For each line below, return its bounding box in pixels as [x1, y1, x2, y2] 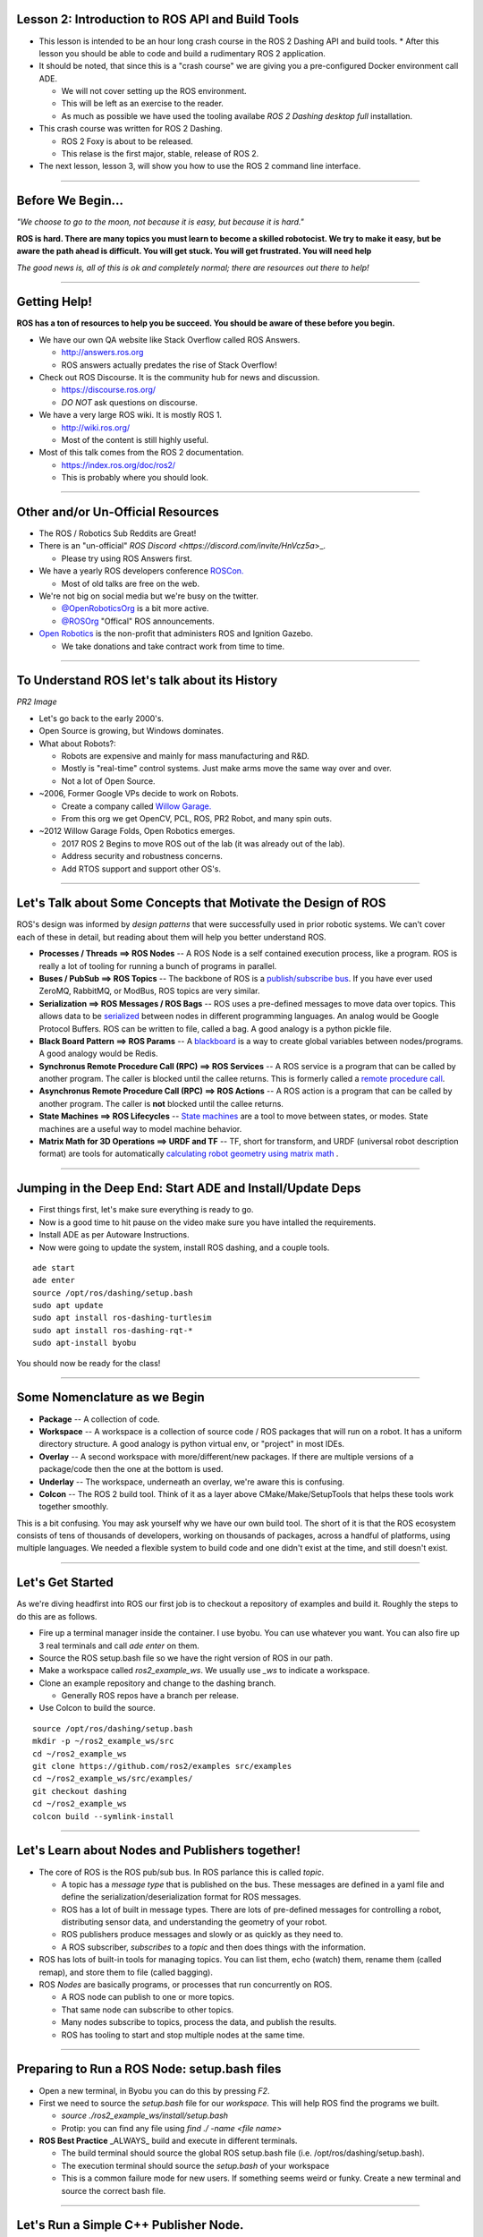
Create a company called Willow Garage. [61, 801, 212, 812]
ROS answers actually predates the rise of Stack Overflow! [61, 359, 277, 370]
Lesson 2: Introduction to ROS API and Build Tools [16, 12, 300, 27]
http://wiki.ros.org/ [61, 421, 131, 433]
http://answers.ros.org [61, 347, 144, 358]
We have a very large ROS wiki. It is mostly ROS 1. [38, 410, 223, 421]
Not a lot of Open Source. [61, 775, 156, 787]
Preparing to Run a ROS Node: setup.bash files [16, 2062, 282, 2077]
